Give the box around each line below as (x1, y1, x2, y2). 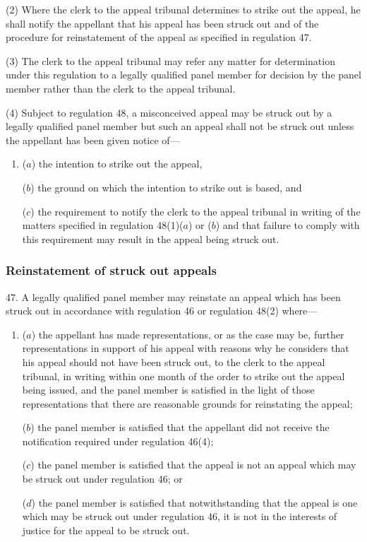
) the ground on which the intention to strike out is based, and (30, 179, 302, 194)
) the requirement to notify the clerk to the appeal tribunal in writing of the (30, 204, 361, 218)
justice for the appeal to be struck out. (22, 522, 190, 537)
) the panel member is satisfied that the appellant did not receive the (30, 420, 330, 435)
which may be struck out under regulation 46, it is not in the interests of (22, 509, 337, 524)
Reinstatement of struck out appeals (6, 261, 217, 279)
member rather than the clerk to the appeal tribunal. (6, 81, 236, 95)
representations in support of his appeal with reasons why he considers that (22, 341, 349, 355)
